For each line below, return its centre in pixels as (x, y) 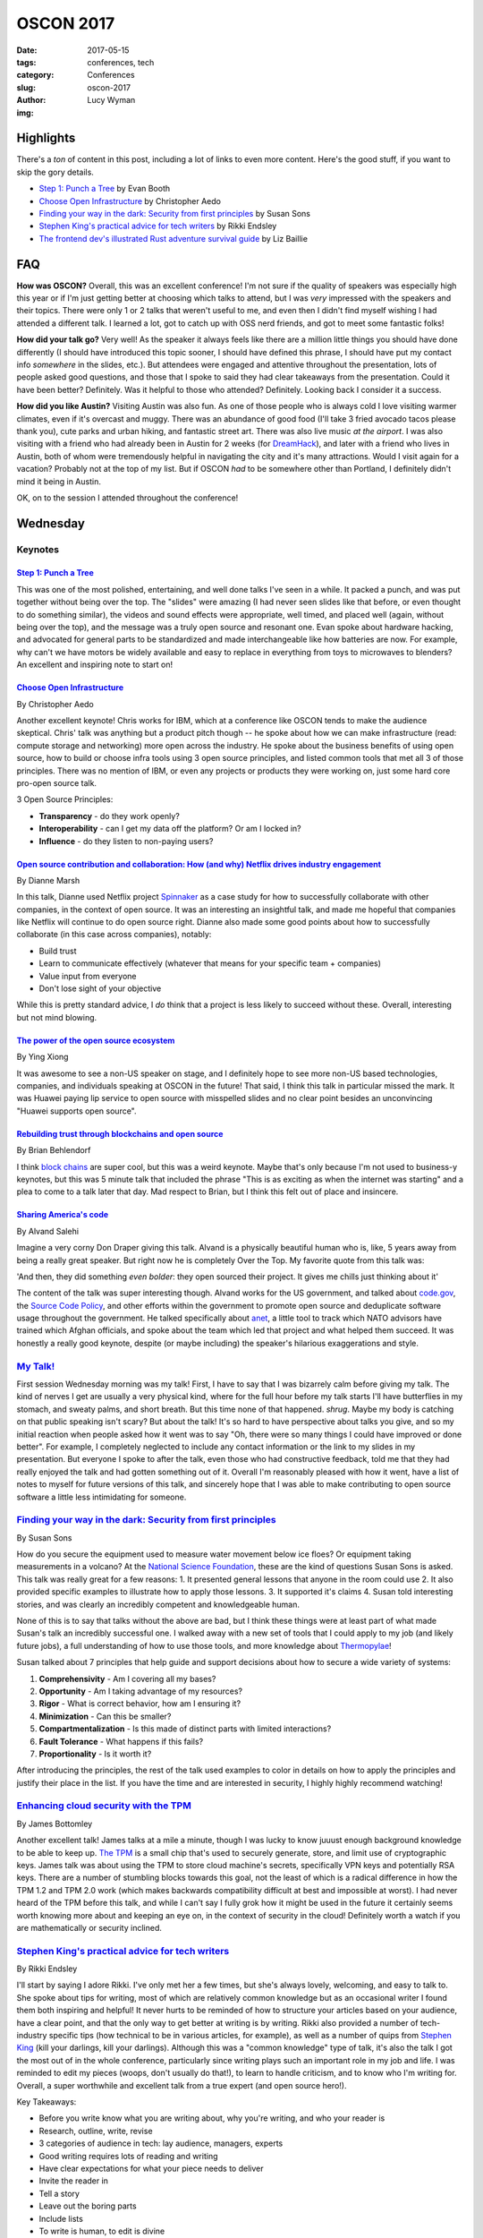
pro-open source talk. (57, 782)
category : (35, 75)
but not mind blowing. (57, 1017)
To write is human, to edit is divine (102, 2231)
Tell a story (59, 2193)
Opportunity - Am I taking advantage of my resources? (141, 1691)
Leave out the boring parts (88, 2206)
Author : (31, 100)
